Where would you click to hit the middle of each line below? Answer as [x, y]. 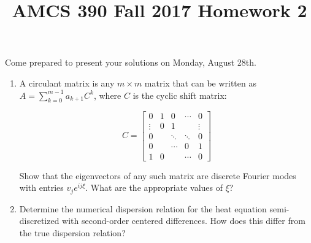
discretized [39, 221]
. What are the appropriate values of [154, 187]
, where [107, 95]
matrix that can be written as [200, 83]
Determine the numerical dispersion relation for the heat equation [143, 208]
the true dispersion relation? [72, 232]
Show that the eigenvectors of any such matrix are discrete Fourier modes [158, 175]
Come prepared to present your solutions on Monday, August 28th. [131, 62]
